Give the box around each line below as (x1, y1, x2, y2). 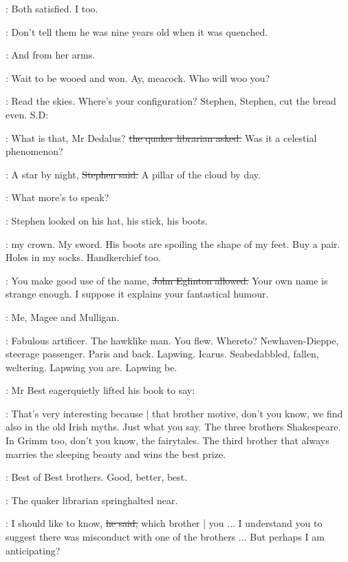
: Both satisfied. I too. (6, 1, 98, 15)
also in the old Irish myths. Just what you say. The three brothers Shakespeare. (6, 419, 341, 434)
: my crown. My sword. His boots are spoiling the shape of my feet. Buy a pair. (6, 236, 340, 251)
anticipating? (6, 543, 61, 557)
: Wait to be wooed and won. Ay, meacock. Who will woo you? (6, 70, 270, 85)
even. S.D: (6, 107, 49, 121)
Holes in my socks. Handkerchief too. (6, 250, 161, 264)
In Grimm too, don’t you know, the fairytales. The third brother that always (6, 433, 329, 448)
